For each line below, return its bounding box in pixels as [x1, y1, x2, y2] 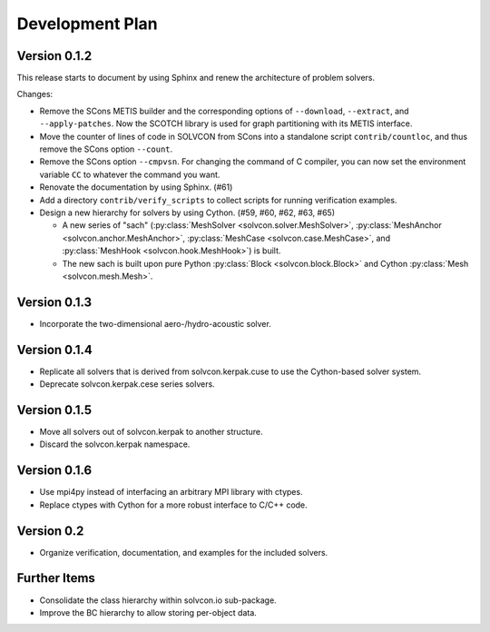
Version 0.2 [16, 523, 84, 538]
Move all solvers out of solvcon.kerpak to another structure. [39, 427, 263, 438]
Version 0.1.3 [16, 294, 93, 310]
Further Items [16, 570, 95, 586]
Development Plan [16, 14, 158, 34]
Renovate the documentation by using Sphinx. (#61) [39, 182, 233, 193]
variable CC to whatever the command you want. [39, 169, 220, 180]
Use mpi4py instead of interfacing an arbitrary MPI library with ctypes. [39, 487, 303, 498]
